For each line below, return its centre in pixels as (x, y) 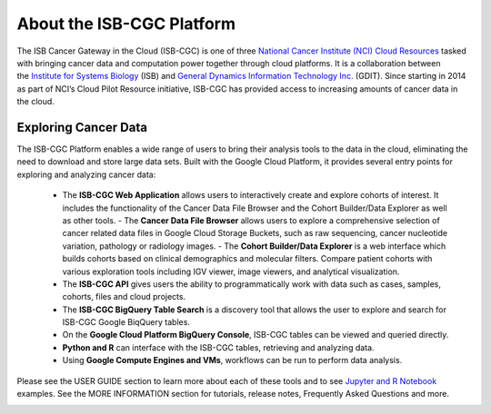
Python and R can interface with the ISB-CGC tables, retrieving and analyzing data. (218, 347)
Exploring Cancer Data (82, 127)
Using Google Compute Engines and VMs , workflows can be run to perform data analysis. (232, 360)
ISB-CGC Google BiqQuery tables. (126, 322)
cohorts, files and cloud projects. (124, 297)
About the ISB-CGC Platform (126, 24)
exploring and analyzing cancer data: (86, 174)
